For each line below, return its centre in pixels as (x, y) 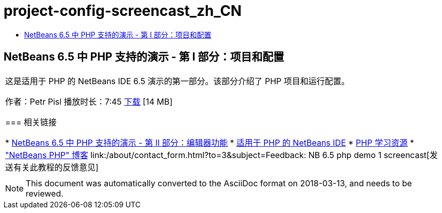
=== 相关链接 (31, 122)
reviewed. (45, 193)
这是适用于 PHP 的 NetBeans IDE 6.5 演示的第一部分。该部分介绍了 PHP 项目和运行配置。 (177, 81)
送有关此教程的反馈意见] (52, 167)
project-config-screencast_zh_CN (123, 11)
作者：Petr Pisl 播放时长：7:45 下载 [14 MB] (89, 101)
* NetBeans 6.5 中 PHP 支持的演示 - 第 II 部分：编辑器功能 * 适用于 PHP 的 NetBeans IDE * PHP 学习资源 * (210, 142)
